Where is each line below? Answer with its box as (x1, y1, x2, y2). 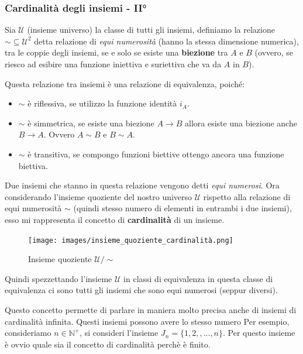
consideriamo (5, 326, 51, 339)
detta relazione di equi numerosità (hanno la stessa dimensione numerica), (34, 35, 299, 47)
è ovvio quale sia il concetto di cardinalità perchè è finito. (5, 338, 211, 350)
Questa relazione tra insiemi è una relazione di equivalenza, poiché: (5, 77, 245, 90)
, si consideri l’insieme (80, 326, 159, 339)
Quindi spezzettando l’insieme (5, 272, 112, 284)
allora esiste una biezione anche (185, 116, 297, 129)
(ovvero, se (254, 46, 294, 59)
